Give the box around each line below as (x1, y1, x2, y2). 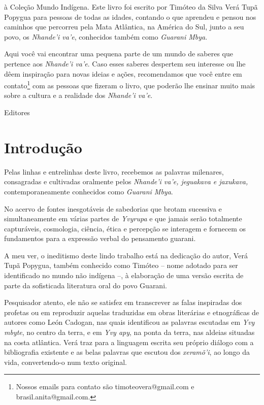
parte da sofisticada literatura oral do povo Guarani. (4, 280, 167, 290)
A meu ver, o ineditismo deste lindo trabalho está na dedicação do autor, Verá (4, 250, 248, 260)
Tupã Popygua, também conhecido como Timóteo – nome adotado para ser (4, 260, 238, 271)
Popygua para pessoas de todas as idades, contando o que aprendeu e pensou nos (4, 11, 256, 22)
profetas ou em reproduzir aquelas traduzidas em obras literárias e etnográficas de (4, 307, 259, 317)
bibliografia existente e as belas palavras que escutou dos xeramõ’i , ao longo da (4, 347, 250, 357)
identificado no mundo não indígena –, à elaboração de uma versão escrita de (4, 270, 244, 281)
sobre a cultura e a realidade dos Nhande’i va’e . (4, 90, 153, 100)
